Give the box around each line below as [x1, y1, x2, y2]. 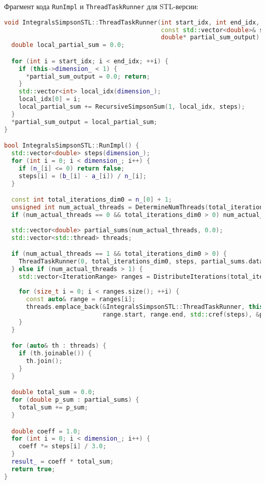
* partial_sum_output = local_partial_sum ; [11, 118, 157, 126]
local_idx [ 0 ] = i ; [18, 95, 81, 103]
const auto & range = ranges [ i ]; [25, 296, 136, 303]
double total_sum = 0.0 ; [11, 389, 96, 396]
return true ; [11, 465, 56, 473]
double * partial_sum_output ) [161, 34, 260, 41]
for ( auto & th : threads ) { [11, 342, 107, 350]
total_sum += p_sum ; [18, 404, 88, 412]
